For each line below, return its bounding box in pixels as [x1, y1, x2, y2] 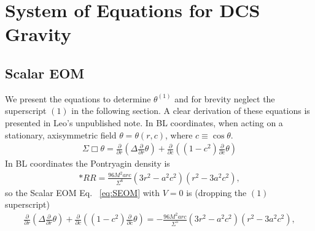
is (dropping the [186, 186, 247, 199]
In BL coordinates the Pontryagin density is [5, 157, 170, 170]
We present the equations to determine [5, 92, 151, 105]
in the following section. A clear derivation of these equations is [71, 104, 310, 117]
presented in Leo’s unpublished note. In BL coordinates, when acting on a [5, 116, 283, 129]
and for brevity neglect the [174, 92, 275, 105]
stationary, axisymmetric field [5, 128, 117, 141]
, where [165, 128, 193, 141]
